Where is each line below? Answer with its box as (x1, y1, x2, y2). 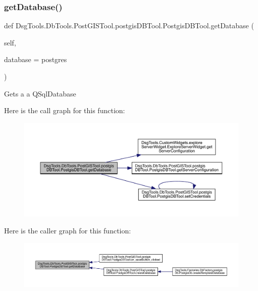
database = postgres (4, 54, 67, 65)
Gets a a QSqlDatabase (4, 88, 76, 99)
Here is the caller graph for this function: (4, 225, 131, 236)
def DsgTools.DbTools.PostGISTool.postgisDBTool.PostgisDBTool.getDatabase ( (4, 20, 254, 31)
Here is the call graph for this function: (4, 105, 125, 116)
